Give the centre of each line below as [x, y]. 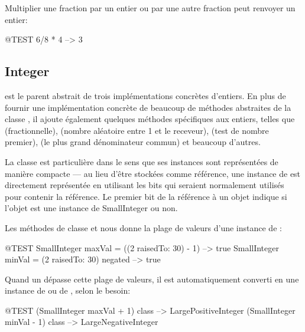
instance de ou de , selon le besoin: [68, 290]
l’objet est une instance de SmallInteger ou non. [91, 208]
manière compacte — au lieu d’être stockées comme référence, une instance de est [153, 173]
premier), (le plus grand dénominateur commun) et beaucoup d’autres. [133, 142]
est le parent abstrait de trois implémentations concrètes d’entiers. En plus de [145, 95]
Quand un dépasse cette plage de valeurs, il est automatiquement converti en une [152, 279]
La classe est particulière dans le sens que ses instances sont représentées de [142, 161]
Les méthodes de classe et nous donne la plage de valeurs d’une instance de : [143, 227]
